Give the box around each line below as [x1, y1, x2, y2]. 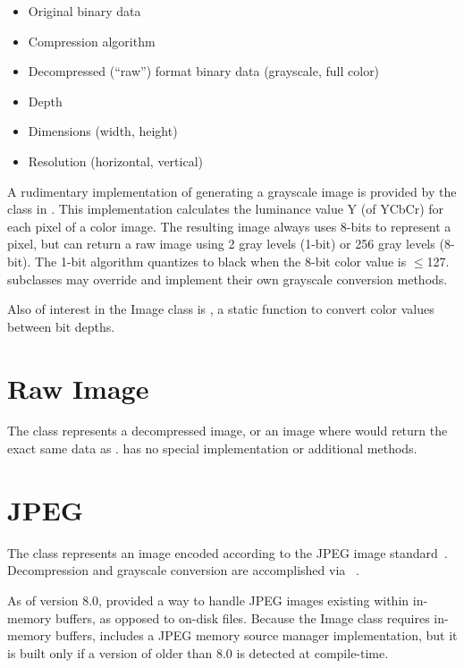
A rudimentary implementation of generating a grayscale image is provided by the [7, 182, 457, 200]
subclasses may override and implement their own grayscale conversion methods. [7, 269, 448, 288]
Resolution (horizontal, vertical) [28, 151, 203, 170]
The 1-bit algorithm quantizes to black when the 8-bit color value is [35, 251, 407, 270]
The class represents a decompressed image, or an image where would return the [7, 421, 448, 440]
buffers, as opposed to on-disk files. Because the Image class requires [55, 608, 430, 627]
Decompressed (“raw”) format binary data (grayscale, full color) [28, 62, 380, 80]
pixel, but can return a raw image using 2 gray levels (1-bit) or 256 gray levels [7, 234, 435, 253]
